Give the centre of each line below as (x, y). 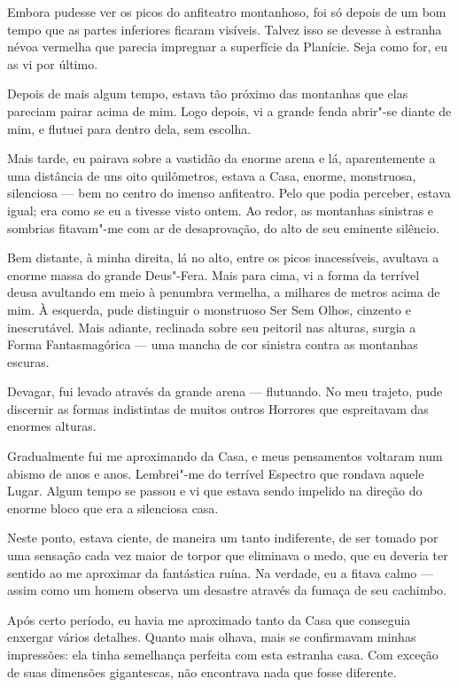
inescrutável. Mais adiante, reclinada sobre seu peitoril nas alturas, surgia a (212, 327)
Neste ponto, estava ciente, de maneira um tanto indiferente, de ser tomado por (223, 538)
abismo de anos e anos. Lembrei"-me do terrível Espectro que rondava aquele (216, 473)
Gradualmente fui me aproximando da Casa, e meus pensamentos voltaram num (225, 456)
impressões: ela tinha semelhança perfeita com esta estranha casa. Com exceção (223, 654)
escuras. (28, 361)
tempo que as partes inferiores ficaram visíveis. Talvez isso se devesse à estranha (225, 29)
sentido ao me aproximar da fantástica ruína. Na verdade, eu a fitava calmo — (220, 572)
